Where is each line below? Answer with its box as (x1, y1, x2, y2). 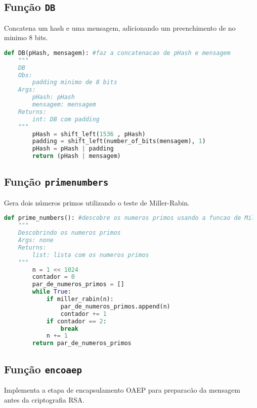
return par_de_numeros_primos (32, 340, 131, 347)
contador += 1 (60, 310, 107, 317)
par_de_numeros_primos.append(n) (60, 303, 171, 310)
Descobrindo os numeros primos (18, 229, 121, 237)
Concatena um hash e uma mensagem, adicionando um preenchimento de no (4, 22, 236, 33)
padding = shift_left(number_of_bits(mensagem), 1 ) (32, 138, 206, 145)
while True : (32, 288, 72, 296)
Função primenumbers (4, 174, 109, 189)
